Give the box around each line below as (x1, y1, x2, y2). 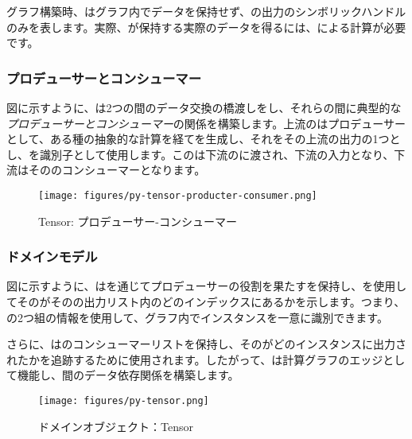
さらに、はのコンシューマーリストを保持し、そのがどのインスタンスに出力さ (6, 336, 407, 352)
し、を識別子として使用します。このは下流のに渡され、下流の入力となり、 (6, 146, 395, 162)
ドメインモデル (6, 247, 98, 266)
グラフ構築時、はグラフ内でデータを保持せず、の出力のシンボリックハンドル (6, 3, 406, 19)
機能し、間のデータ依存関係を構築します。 (17, 367, 239, 383)
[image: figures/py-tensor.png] (38, 395, 209, 406)
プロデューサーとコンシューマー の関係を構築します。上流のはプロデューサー (6, 115, 406, 131)
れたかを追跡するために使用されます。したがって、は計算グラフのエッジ (6, 351, 383, 367)
